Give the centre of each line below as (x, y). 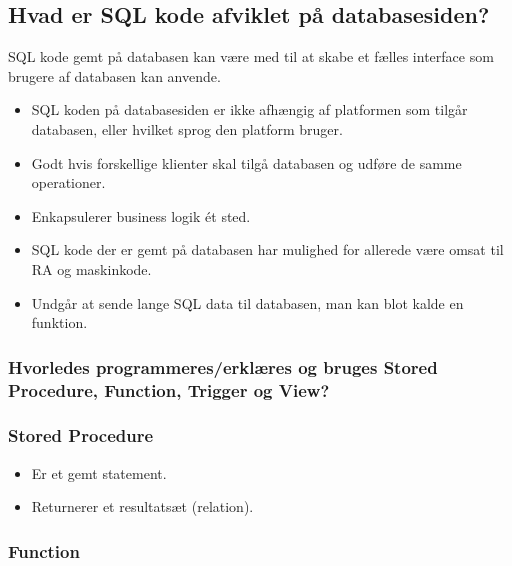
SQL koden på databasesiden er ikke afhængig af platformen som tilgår (249, 109)
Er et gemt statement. (99, 472)
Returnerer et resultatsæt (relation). (142, 506)
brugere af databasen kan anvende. (114, 75)
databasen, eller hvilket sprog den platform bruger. (187, 128)
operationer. (68, 182)
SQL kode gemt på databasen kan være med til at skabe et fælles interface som (251, 56)
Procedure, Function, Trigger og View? (169, 389)
